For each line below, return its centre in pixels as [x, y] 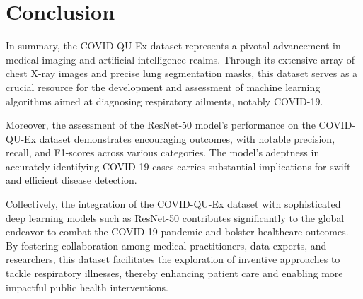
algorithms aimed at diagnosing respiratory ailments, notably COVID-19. [165, 101]
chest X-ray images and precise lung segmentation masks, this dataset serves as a [182, 73]
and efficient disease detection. [71, 180]
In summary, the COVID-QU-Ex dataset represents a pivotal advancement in [173, 46]
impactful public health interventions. [87, 287]
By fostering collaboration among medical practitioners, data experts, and [166, 245]
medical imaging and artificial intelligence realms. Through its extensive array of [180, 59]
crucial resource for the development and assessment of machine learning [163, 87]
